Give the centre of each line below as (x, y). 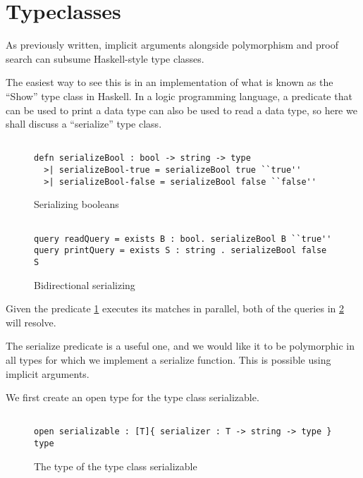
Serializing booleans (76, 204)
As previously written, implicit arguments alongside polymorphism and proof (172, 45)
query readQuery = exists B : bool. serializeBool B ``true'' (183, 239)
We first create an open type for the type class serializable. (133, 397)
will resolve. (31, 322)
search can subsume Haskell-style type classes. (105, 58)
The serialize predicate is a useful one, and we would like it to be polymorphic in (180, 346)
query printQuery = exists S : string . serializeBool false (180, 251)
